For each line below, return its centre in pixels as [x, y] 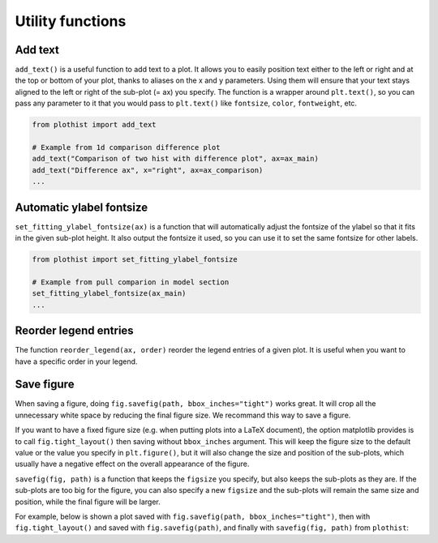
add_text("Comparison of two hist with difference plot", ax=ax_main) [176, 159]
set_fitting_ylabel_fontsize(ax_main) [109, 293]
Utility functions [71, 21]
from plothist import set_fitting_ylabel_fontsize [135, 260]
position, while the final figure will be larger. [88, 502]
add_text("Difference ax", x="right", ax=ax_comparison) [148, 170]
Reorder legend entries [74, 331]
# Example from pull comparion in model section [131, 282]
